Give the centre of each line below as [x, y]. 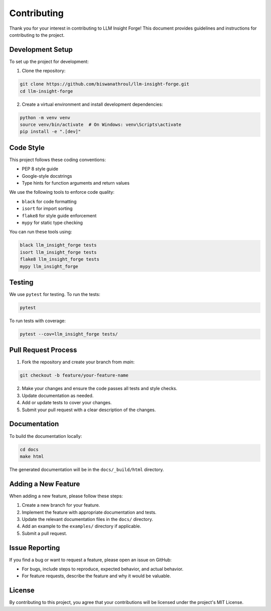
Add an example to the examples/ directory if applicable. [82, 526]
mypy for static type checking [52, 222]
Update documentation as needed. [58, 396]
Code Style [27, 148]
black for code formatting [49, 201]
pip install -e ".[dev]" [50, 132]
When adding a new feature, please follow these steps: [66, 496]
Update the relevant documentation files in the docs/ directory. [87, 519]
